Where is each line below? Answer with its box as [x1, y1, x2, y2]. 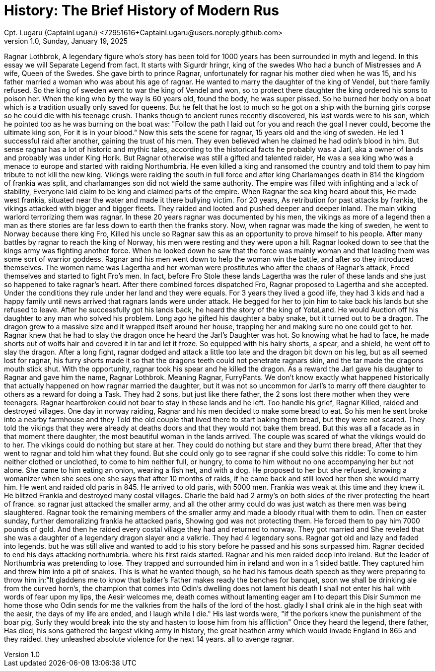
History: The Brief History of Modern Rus [4, 2, 279, 19]
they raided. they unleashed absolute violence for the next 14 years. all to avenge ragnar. [4, 634, 294, 643]
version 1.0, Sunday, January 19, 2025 [4, 36, 128, 45]
